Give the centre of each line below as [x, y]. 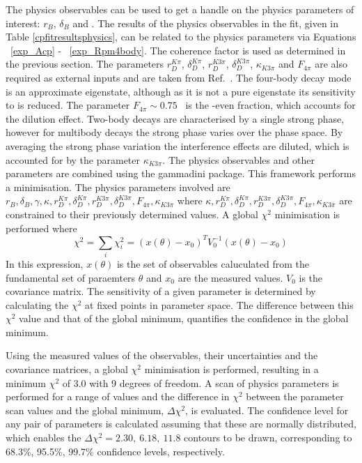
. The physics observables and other [238, 159]
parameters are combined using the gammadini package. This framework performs [181, 173]
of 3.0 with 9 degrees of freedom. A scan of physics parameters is [200, 382]
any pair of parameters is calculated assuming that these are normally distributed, [181, 424]
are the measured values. [230, 277]
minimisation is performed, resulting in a [231, 369]
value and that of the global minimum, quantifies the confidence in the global [184, 318]
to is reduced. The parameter [68, 105]
